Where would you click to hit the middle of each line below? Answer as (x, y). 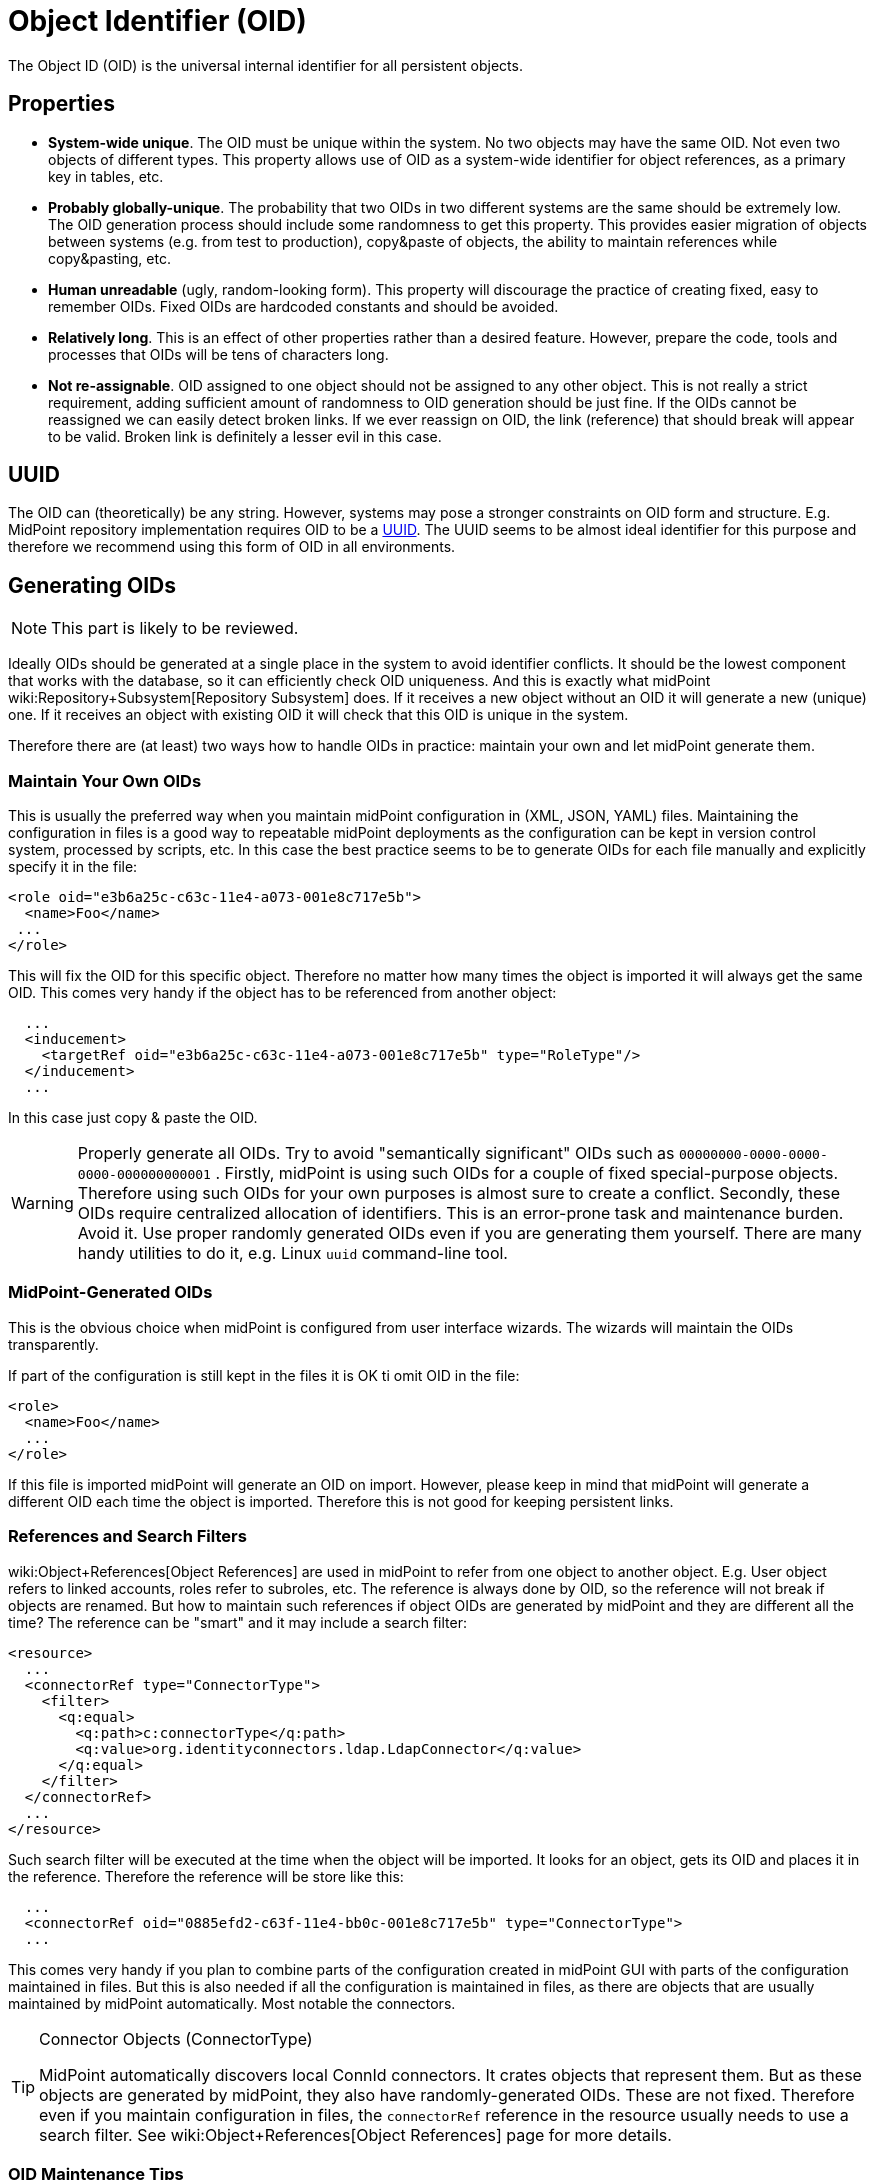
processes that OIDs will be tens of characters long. (218, 354)
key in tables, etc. (106, 176)
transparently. (53, 1344)
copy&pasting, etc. (109, 258)
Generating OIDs (92, 585)
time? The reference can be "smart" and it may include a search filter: (238, 1622)
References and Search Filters (127, 1536)
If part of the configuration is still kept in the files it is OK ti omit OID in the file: (264, 1375)
